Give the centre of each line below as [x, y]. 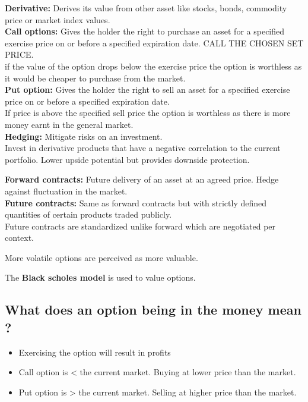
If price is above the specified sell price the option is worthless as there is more [148, 113]
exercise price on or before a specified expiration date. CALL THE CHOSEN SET [154, 43]
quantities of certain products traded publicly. [88, 214]
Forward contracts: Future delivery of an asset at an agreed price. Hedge [142, 179]
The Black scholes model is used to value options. [100, 277]
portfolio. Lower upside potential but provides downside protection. [127, 159]
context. [19, 238]
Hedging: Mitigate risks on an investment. [84, 136]
